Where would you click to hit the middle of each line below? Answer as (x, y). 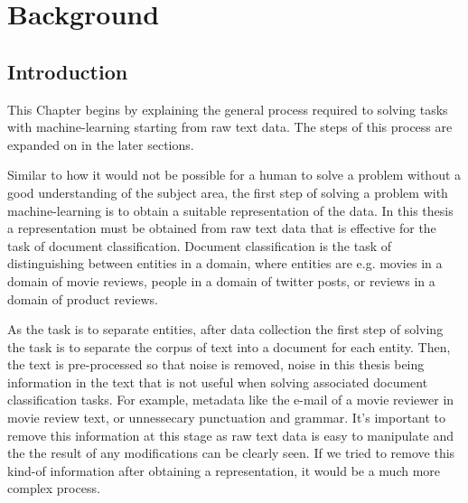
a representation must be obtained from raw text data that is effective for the (222, 228)
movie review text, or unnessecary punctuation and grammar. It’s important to (227, 418)
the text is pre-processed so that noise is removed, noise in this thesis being (216, 364)
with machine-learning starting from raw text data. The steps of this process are (230, 127)
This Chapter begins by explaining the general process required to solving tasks (228, 109)
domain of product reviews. (83, 298)
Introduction (68, 71)
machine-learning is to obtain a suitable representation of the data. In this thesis (230, 210)
